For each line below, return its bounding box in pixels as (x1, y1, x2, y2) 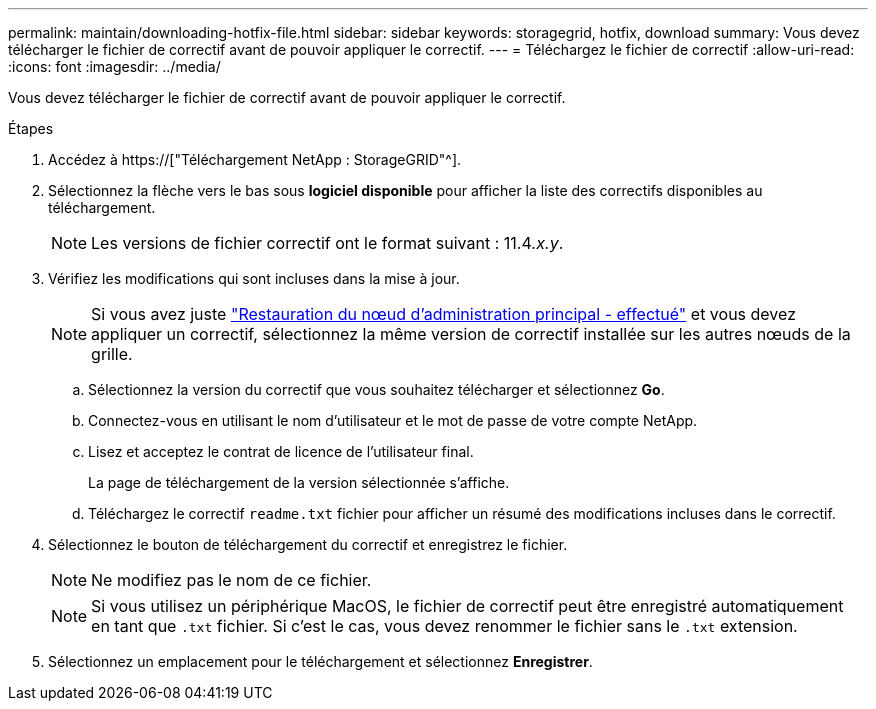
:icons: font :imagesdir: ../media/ (8, 58, 221, 75)
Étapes (8, 120, 54, 137)
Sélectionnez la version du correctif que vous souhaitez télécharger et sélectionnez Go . (88, 381, 665, 398)
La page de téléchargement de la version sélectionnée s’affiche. (88, 474, 510, 491)
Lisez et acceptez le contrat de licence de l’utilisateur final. (88, 443, 474, 460)
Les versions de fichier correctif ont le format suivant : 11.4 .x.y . (91, 233, 564, 253)
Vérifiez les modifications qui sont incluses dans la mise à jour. (48, 270, 460, 287)
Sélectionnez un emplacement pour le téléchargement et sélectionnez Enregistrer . (48, 653, 593, 670)
